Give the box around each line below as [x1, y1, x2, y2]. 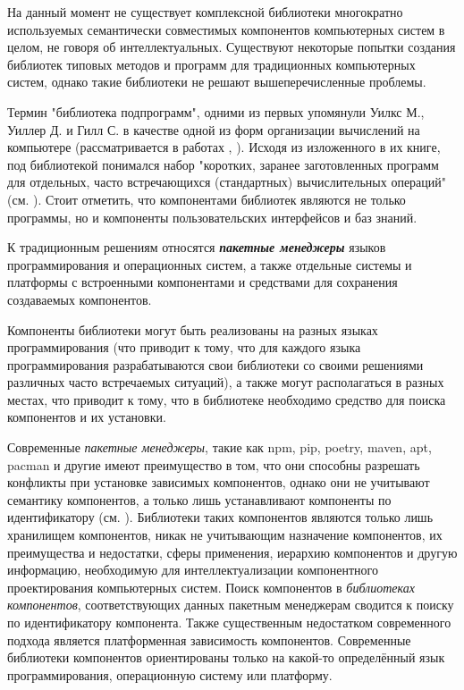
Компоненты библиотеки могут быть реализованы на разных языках [7, 320, 378, 339]
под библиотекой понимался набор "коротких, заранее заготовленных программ [7, 155, 439, 173]
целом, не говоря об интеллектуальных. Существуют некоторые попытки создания [7, 38, 456, 56]
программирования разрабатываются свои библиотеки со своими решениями [7, 355, 424, 374]
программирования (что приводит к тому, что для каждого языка [7, 338, 361, 357]
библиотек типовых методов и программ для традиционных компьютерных [7, 55, 416, 73]
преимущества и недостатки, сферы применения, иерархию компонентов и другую [7, 543, 458, 561]
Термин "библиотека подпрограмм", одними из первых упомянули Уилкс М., [7, 102, 425, 121]
